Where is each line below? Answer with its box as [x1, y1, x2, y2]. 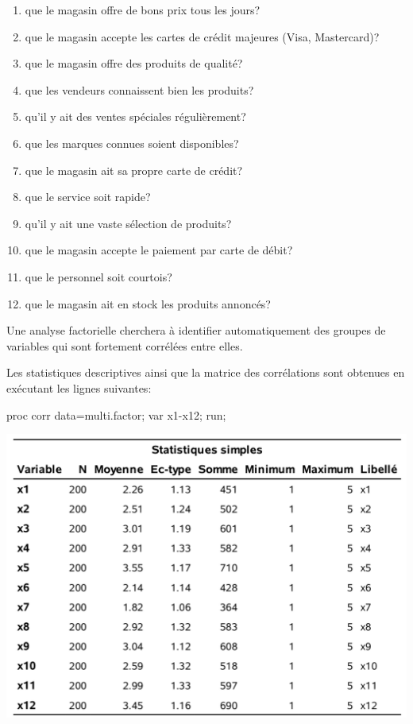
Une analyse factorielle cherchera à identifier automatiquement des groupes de [6, 322, 386, 339]
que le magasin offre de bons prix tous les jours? [25, 2, 261, 17]
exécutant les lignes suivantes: [6, 379, 152, 396]
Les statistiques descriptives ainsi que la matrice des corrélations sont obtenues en [6, 364, 405, 381]
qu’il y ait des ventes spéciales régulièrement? [25, 108, 246, 125]
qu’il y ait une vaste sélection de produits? [25, 215, 232, 231]
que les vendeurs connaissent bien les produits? [25, 81, 254, 98]
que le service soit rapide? [25, 188, 151, 205]
